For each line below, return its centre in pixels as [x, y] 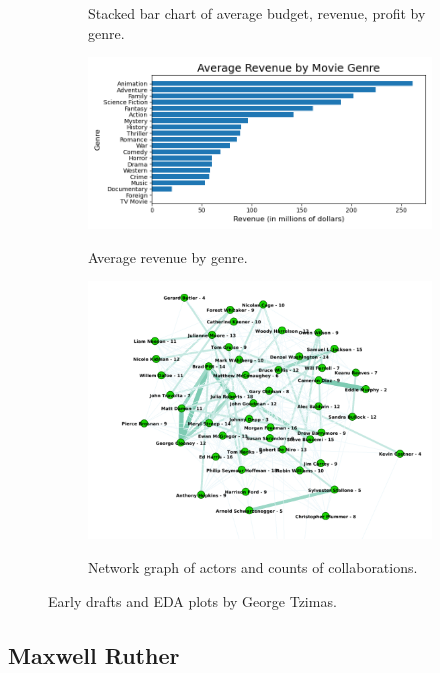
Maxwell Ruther [94, 654]
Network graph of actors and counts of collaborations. [253, 566]
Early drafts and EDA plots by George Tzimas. [192, 600]
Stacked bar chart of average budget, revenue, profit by [257, 13]
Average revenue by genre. [168, 256]
